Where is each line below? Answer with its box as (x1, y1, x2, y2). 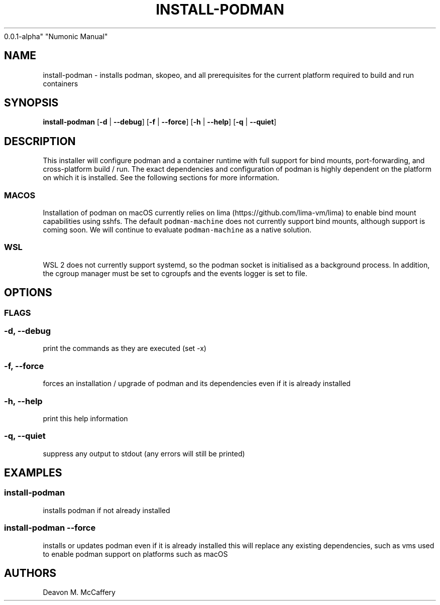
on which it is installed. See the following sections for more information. (43, 173, 279, 182)
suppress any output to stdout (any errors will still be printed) (43, 449, 245, 458)
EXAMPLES (4, 466, 62, 479)
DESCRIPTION (4, 135, 76, 148)
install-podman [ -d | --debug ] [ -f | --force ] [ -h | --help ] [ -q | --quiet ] (43, 117, 277, 127)
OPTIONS (4, 286, 52, 299)
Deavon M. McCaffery (43, 588, 116, 597)
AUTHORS (4, 567, 57, 580)
